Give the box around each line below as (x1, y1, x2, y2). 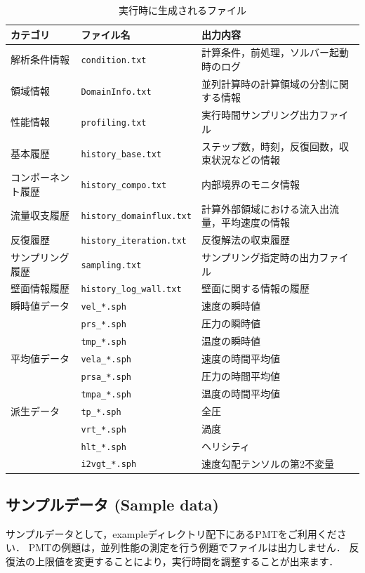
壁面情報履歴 (11, 281, 69, 296)
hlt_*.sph (81, 442, 126, 452)
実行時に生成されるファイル (119, 3, 246, 17)
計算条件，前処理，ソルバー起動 (201, 45, 349, 60)
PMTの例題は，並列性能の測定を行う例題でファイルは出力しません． (28, 540, 346, 555)
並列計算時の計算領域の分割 (201, 76, 329, 91)
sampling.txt (81, 260, 142, 270)
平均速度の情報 (220, 215, 290, 230)
